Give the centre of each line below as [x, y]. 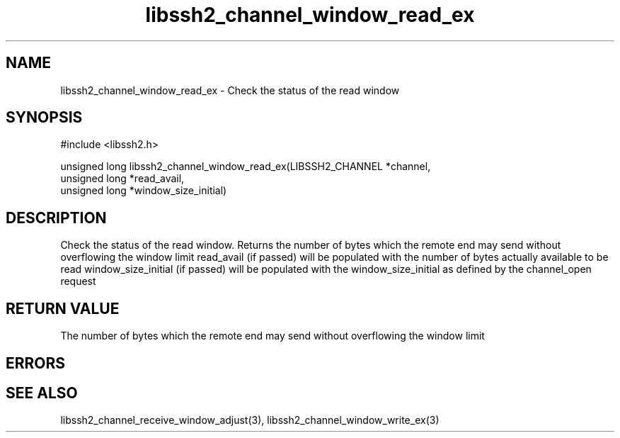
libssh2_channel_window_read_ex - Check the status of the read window [230, 90]
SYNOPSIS [44, 118]
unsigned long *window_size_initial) [144, 191]
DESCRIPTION [56, 218]
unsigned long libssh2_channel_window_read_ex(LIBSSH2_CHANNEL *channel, [246, 167]
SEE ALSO [42, 393]
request [78, 281]
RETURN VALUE [63, 308]
